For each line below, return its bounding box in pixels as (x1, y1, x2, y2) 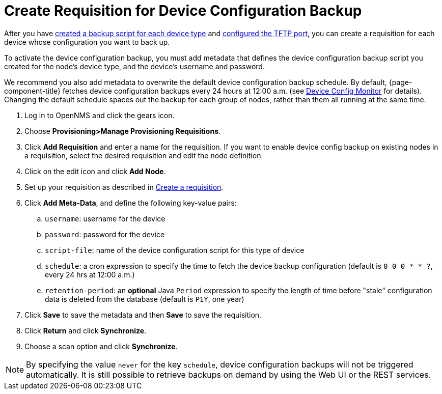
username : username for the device (45, 214, 165, 223)
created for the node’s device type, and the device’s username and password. (4, 62, 265, 71)
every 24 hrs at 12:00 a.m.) (45, 270, 135, 279)
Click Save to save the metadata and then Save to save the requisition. (24, 310, 262, 319)
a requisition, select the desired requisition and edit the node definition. (24, 151, 263, 160)
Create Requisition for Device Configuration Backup (4, 2, 362, 19)
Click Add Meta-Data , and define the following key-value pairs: (24, 198, 237, 207)
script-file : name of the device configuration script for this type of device (45, 245, 305, 255)
